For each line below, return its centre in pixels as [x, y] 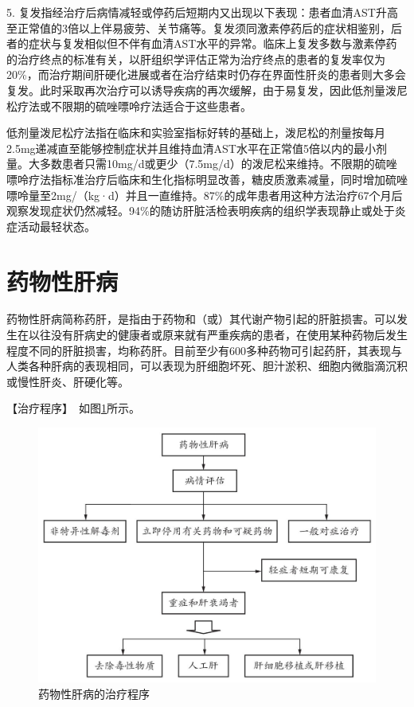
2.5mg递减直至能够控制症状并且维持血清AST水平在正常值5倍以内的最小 [191, 148]
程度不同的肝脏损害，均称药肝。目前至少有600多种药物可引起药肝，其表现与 [204, 350]
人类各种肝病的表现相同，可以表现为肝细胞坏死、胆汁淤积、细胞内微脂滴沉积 [207, 366]
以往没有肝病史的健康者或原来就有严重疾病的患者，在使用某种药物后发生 [218, 335]
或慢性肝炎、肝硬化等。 [68, 381]
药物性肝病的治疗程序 [94, 693]
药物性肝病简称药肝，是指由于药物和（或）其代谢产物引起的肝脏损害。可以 [201, 319]
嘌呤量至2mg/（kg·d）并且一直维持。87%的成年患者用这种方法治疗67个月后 [205, 195]
